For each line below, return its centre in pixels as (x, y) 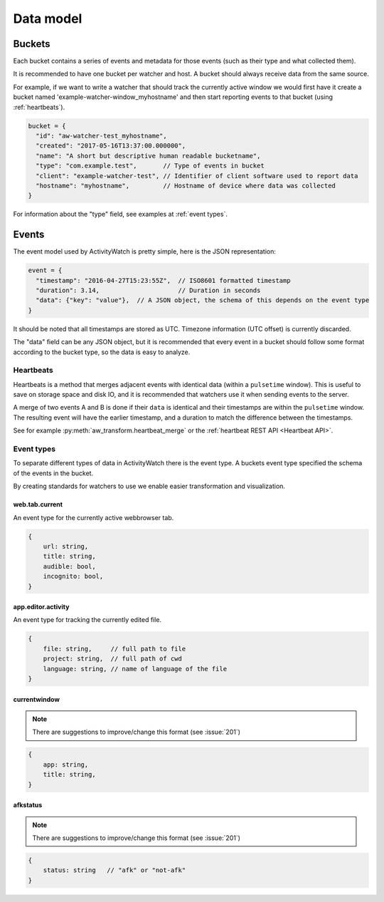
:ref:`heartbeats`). (39, 107)
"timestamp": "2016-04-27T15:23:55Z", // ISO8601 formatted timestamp (163, 280)
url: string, (66, 546)
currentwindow (37, 699)
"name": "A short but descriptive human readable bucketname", (148, 156)
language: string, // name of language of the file (135, 669)
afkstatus (28, 805)
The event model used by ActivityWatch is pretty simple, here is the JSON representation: (145, 252)
